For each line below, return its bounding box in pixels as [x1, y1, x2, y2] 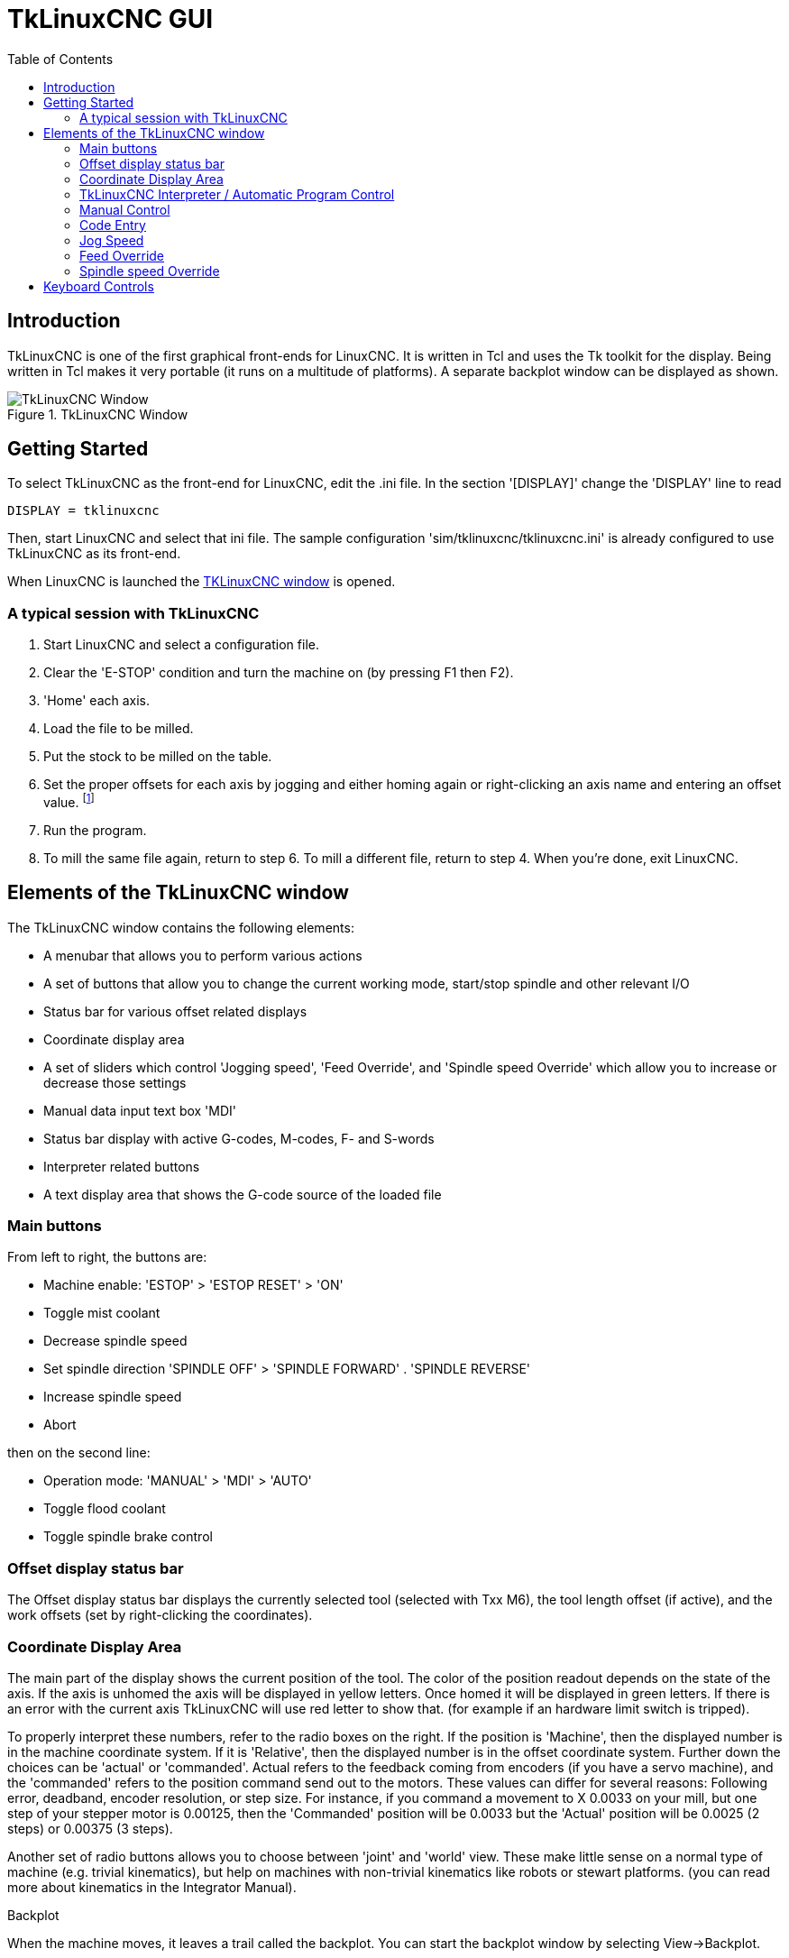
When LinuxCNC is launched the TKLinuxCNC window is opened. [7, 574, 396, 590]
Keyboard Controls [43, 278, 154, 294]
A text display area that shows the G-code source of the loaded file [43, 1186, 442, 1202]
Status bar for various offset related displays [43, 1003, 307, 1019]
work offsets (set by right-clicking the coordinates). [7, 1607, 313, 1623]
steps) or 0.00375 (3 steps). [7, 1820, 173, 1836]
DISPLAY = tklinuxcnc [7, 503, 160, 519]
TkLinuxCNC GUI [7, 4, 214, 34]
